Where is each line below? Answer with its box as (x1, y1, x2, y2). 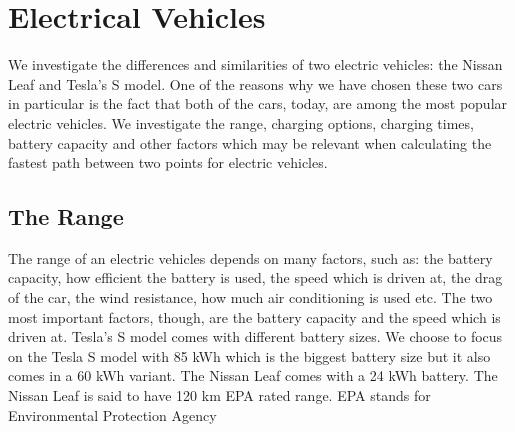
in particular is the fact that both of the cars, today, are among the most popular (8, 93, 508, 114)
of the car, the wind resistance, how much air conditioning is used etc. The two (8, 287, 493, 308)
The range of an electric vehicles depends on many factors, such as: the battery (8, 247, 493, 268)
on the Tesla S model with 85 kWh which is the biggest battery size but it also (8, 345, 491, 366)
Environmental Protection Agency (8, 404, 217, 425)
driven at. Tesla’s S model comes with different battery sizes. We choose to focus (8, 326, 503, 347)
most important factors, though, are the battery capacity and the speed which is (8, 306, 501, 327)
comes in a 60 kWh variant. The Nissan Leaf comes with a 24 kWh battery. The (8, 365, 498, 386)
